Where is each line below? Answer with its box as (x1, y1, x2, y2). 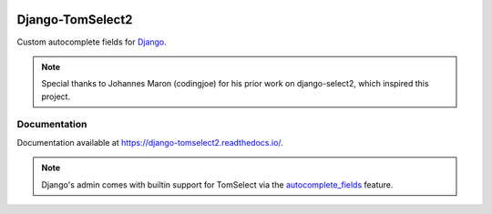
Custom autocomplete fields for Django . (16, 36, 168, 47)
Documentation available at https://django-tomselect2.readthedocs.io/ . (16, 137, 284, 148)
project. (41, 91, 71, 102)
